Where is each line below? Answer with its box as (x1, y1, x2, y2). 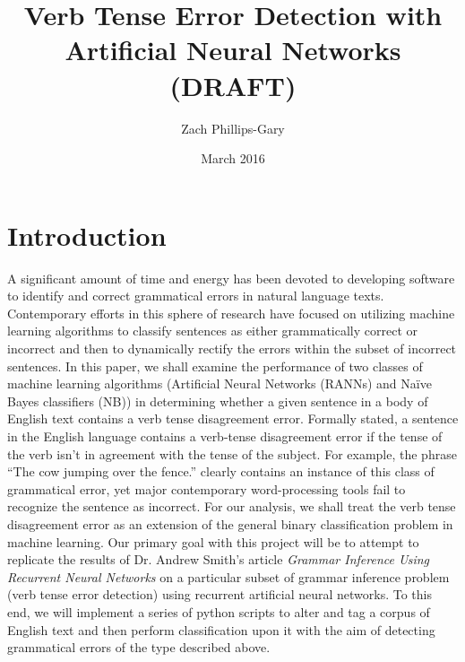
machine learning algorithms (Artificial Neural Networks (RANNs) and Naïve (7, 374, 432, 393)
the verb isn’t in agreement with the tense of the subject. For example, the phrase (7, 444, 457, 463)
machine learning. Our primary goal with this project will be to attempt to (7, 532, 419, 551)
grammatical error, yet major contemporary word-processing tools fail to (7, 479, 406, 498)
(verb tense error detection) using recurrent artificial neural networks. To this (7, 585, 432, 604)
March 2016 (201, 149, 265, 168)
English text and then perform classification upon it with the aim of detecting (7, 620, 435, 639)
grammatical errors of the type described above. (7, 638, 271, 657)
